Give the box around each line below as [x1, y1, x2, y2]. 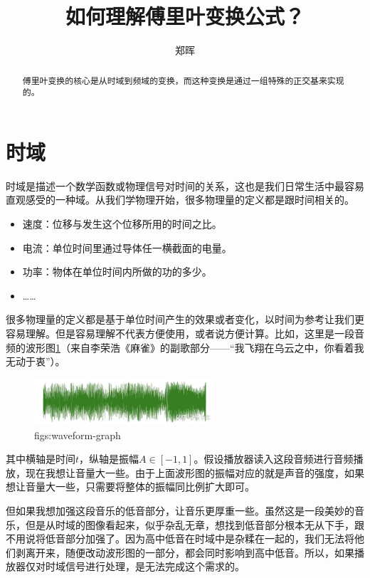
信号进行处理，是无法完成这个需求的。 [65, 559, 245, 574]
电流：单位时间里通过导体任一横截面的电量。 [22, 240, 232, 255]
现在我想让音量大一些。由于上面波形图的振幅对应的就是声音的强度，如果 [25, 465, 364, 480]
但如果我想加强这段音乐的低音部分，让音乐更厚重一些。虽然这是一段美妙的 [6, 503, 354, 518]
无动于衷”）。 [6, 354, 65, 369]
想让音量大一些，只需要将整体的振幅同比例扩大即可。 [6, 479, 255, 494]
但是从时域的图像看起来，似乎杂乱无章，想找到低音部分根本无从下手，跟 [25, 517, 364, 532]
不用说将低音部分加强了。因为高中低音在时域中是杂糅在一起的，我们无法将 [6, 531, 354, 546]
